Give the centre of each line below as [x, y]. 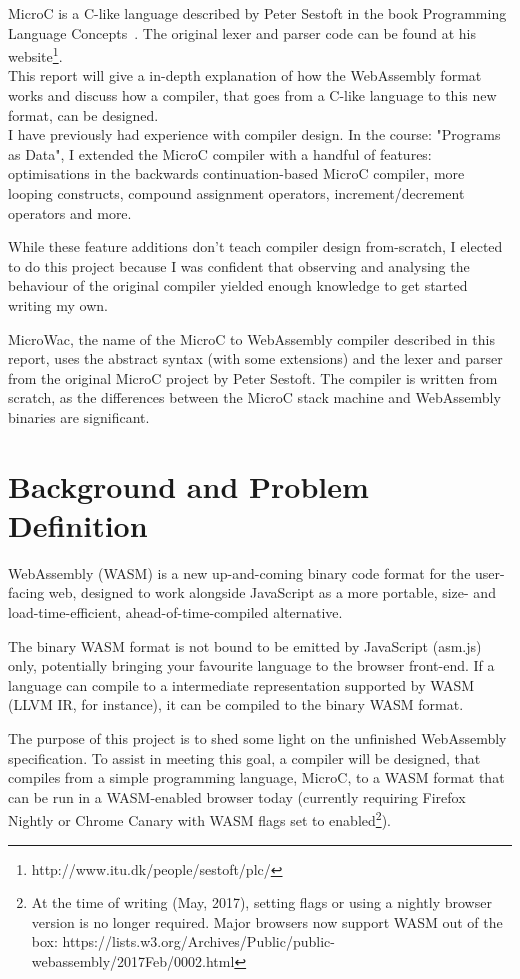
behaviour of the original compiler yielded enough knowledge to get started [238, 285]
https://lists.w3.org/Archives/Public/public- [198, 941]
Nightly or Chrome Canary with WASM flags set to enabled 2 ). [199, 819]
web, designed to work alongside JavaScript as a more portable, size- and [272, 592]
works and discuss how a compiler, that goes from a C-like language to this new [252, 95]
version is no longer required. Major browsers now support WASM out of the [267, 921]
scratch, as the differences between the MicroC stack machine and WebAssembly [254, 397]
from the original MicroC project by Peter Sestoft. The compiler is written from [253, 377]
